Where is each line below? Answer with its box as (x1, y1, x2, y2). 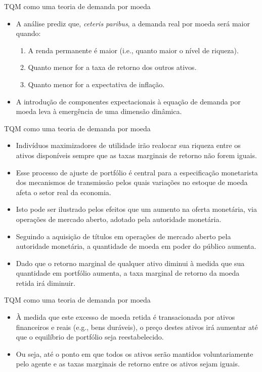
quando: (16, 28, 41, 39)
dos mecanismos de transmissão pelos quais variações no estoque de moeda (16, 177, 248, 188)
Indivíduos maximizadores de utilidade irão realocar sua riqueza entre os (16, 140, 241, 151)
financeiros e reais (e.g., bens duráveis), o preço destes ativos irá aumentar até (16, 321, 258, 332)
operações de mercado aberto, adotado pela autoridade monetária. (16, 213, 222, 224)
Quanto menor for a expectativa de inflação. (28, 79, 165, 89)
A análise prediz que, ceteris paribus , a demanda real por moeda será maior (16, 18, 250, 28)
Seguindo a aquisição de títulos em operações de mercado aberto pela (16, 231, 231, 241)
